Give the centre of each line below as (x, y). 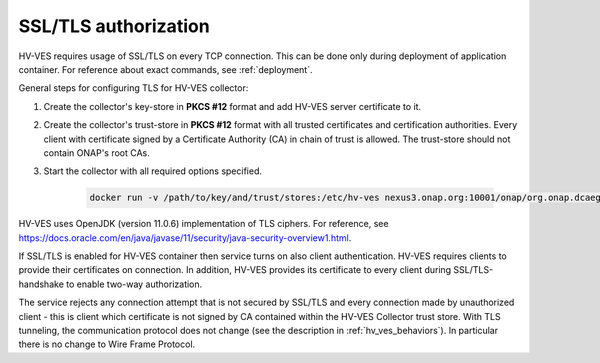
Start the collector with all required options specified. (152, 171)
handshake (41, 284)
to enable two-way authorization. (134, 284)
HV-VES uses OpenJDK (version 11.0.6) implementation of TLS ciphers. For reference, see (203, 224)
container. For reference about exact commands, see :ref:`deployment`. (165, 69)
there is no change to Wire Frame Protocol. (107, 344)
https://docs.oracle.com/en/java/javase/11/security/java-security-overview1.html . (185, 237)
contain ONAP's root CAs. (96, 152)
